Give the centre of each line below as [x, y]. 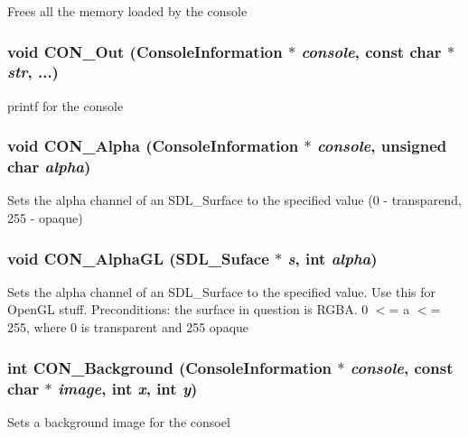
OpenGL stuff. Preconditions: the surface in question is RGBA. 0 [188, 309]
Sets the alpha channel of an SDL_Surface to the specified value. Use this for [222, 291]
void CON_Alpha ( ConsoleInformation [153, 146]
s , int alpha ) [332, 258]
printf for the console [66, 105]
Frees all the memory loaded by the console [127, 11]
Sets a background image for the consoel [119, 421]
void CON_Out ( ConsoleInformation [145, 51]
